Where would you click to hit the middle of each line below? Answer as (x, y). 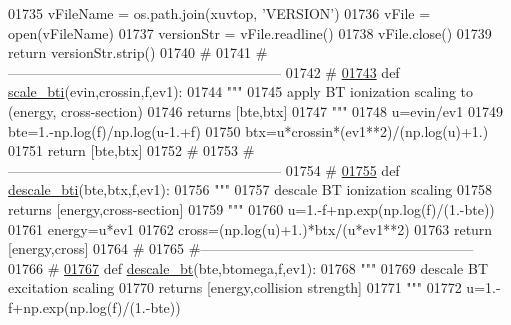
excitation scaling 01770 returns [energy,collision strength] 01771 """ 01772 (235, 287)
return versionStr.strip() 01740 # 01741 (130, 52)
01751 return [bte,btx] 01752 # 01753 (123, 150)
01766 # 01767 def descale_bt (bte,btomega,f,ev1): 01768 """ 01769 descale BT (248, 267)
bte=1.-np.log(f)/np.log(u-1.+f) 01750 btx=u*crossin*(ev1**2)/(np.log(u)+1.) (248, 130)
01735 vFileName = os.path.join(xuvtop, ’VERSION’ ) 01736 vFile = (219, 13)
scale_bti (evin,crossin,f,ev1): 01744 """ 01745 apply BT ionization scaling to (241, 91)
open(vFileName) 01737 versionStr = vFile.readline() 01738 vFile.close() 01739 (250, 32)
